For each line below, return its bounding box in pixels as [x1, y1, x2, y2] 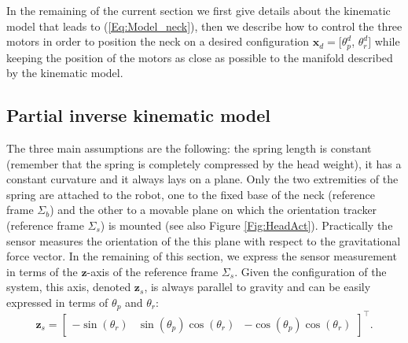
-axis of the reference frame [86, 263, 219, 279]
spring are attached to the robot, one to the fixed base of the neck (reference [6, 186, 375, 202]
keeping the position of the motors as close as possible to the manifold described [6, 49, 393, 65]
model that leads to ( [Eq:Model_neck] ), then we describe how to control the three [6, 17, 402, 34]
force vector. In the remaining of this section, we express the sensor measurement [6, 248, 397, 264]
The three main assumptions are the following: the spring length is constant [6, 140, 372, 157]
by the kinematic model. [6, 65, 123, 81]
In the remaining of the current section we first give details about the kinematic [6, 2, 391, 18]
